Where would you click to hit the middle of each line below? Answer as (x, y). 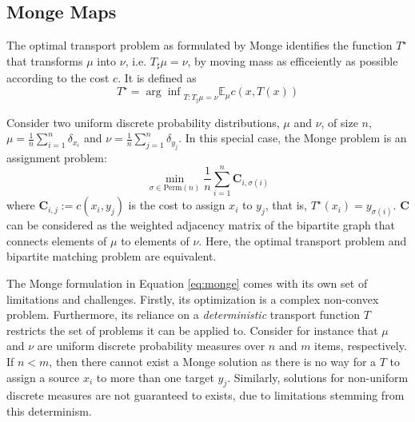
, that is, (286, 205)
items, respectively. (361, 346)
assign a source (43, 377)
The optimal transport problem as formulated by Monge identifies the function (200, 45)
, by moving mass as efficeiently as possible (293, 60)
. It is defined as (157, 78)
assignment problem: (57, 157)
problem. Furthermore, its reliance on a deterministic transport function (183, 315)
